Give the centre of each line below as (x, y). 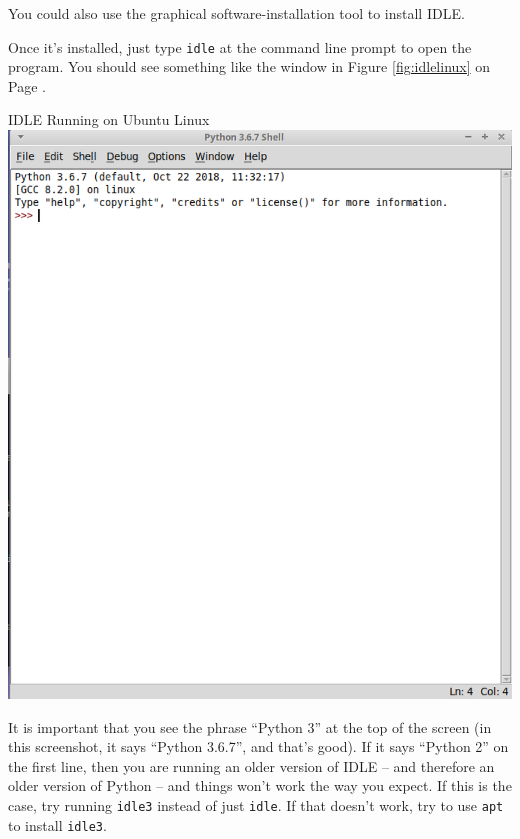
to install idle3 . (57, 824)
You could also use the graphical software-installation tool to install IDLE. (236, 13)
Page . (27, 85)
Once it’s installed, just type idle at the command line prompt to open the (240, 46)
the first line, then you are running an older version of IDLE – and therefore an (251, 765)
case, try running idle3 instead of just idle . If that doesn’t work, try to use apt (256, 805)
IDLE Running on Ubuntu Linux (109, 119)
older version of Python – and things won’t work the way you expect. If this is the (260, 785)
